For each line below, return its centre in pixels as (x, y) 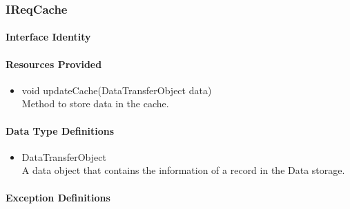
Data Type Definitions (60, 130)
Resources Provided (54, 64)
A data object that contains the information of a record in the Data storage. (183, 170)
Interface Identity (48, 37)
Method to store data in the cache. (95, 103)
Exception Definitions (58, 197)
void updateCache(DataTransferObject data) (117, 90)
